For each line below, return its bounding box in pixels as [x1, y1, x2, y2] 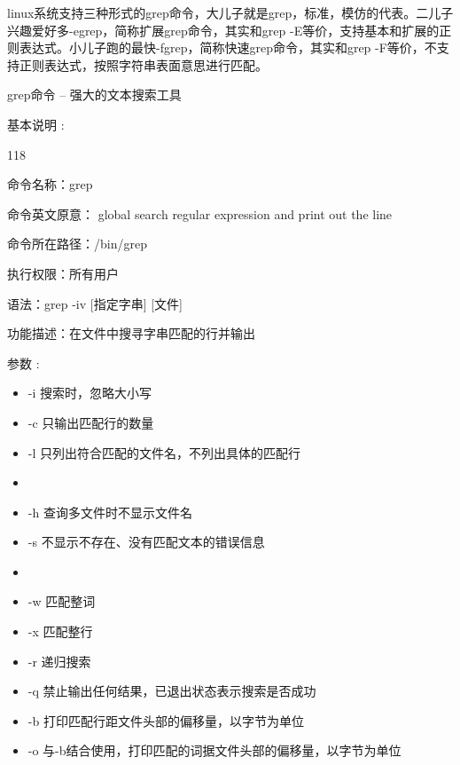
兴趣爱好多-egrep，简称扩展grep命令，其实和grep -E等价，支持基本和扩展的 [7, 20, 440, 39]
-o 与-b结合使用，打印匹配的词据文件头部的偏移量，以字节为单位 [27, 741, 402, 760]
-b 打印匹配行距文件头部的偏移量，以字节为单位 [27, 711, 304, 730]
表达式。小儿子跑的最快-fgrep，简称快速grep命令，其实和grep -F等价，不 [19, 38, 437, 57]
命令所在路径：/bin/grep [7, 234, 147, 253]
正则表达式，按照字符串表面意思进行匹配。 [19, 55, 268, 74]
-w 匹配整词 [27, 592, 96, 611]
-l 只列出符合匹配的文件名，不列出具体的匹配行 [27, 443, 301, 461]
